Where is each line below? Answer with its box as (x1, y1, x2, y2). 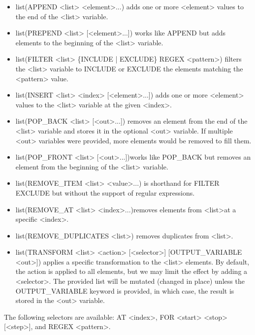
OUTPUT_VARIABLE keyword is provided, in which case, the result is (15, 285, 234, 296)
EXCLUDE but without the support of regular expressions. (15, 187, 195, 198)
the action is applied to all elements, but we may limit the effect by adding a (15, 266, 248, 276)
